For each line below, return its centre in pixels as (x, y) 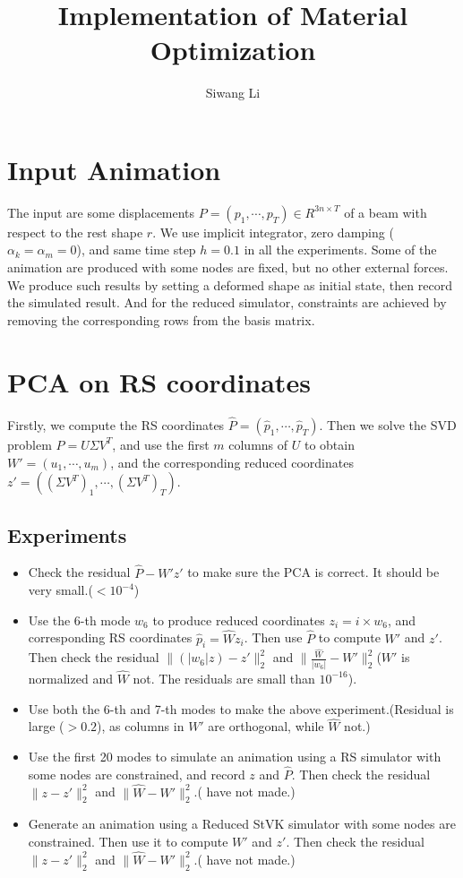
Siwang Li (233, 93)
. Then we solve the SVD (388, 424)
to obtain (329, 444)
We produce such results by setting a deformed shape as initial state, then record (230, 284)
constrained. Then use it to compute (128, 841)
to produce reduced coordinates (239, 620)
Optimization (233, 50)
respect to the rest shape (75, 232)
